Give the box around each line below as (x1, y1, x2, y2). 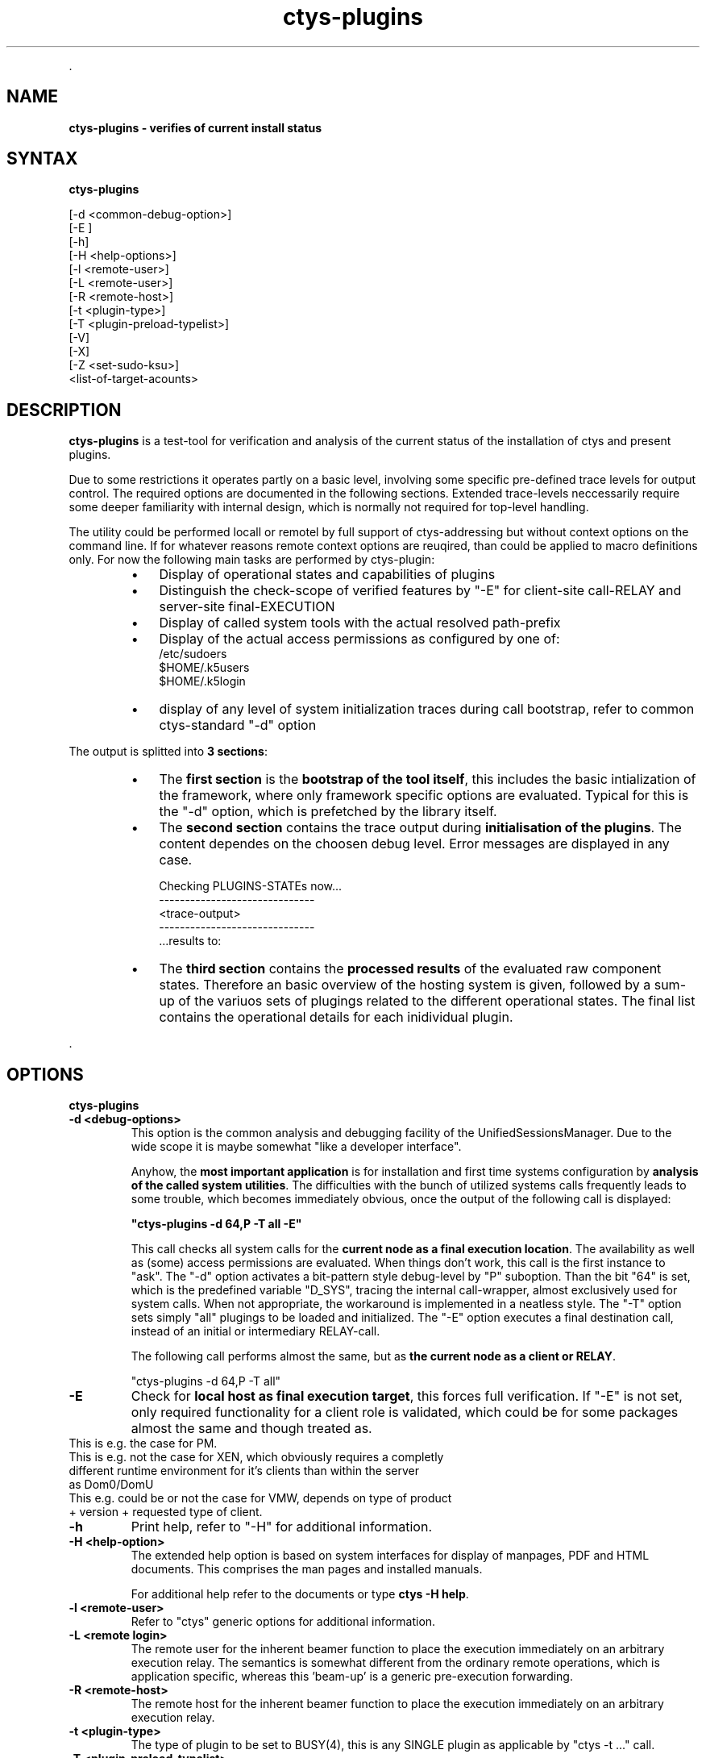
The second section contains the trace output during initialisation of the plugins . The (159, 819, 682, 836)
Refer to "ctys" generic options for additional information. (131, 1614, 436, 1629)
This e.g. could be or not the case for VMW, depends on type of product (69, 1491, 452, 1506)
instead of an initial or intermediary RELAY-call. (131, 1324, 380, 1339)
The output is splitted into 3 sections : (69, 744, 268, 759)
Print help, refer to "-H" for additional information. (131, 1518, 432, 1535)
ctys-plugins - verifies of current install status (69, 120, 322, 135)
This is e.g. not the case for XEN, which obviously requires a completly (69, 1450, 444, 1464)
